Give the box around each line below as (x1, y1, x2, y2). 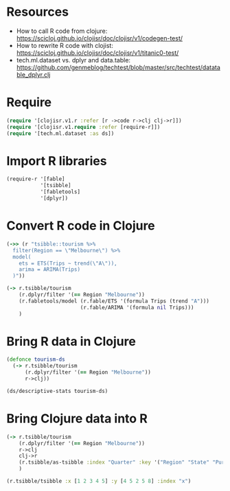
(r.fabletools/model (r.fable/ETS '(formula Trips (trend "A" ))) (19, 298, 210, 304)
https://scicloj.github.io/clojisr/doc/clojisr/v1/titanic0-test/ (16, 49, 179, 57)
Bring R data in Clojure (6, 333, 137, 349)
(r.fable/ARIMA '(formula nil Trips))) (80, 304, 194, 311)
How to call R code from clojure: (16, 27, 108, 35)
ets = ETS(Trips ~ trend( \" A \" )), (19, 260, 117, 267)
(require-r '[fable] (6, 176, 66, 182)
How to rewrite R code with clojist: (16, 41, 114, 49)
